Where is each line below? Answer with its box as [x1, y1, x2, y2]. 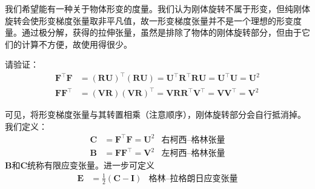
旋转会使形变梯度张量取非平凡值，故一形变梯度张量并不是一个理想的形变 [5, 14, 293, 27]
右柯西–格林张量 [161, 135, 225, 144]
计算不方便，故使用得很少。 [21, 37, 132, 50]
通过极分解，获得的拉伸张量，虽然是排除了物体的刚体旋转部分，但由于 [21, 26, 302, 39]
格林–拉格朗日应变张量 [148, 174, 238, 183]
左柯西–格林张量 [161, 149, 225, 158]
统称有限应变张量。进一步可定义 [27, 159, 155, 171]
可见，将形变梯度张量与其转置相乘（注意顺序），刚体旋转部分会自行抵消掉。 [5, 108, 306, 121]
